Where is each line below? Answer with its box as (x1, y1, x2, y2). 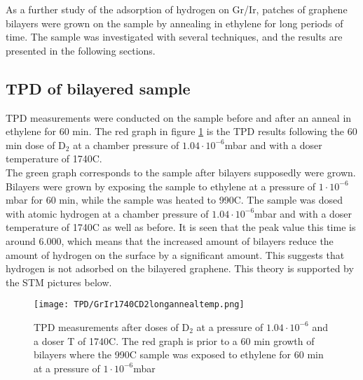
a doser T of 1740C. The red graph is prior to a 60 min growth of (34, 333, 315, 348)
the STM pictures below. (6, 274, 112, 289)
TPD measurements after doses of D (34, 319, 190, 334)
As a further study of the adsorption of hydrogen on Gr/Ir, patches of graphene (6, 2, 348, 16)
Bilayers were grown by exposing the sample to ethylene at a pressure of (6, 178, 316, 193)
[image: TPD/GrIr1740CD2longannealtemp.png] (34, 300, 245, 310)
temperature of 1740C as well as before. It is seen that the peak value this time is (6, 220, 356, 234)
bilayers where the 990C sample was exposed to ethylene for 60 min (34, 347, 324, 362)
